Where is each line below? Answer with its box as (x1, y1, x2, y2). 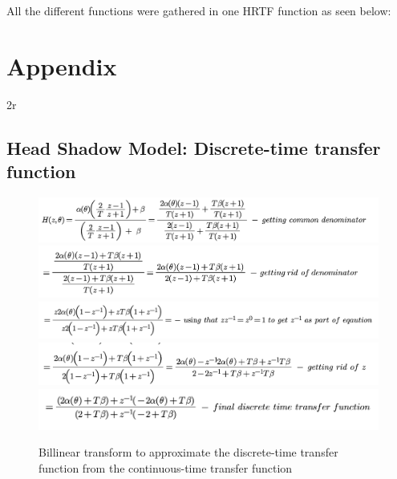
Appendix (6, 49, 117, 82)
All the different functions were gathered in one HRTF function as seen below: (6, 2, 391, 18)
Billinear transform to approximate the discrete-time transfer (38, 444, 338, 461)
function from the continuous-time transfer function (38, 459, 293, 476)
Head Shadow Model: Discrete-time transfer (6, 135, 381, 160)
